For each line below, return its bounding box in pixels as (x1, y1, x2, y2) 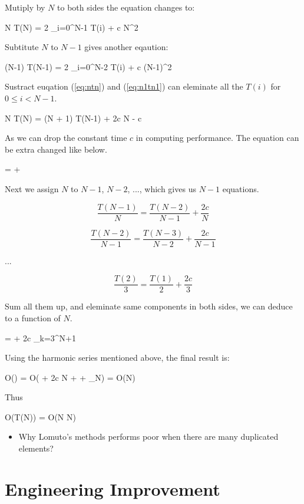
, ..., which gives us (127, 182, 196, 195)
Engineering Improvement (5, 476, 220, 500)
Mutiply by (5, 1, 45, 13)
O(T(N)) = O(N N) (5, 410, 76, 423)
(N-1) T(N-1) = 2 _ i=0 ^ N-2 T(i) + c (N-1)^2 (5, 60, 172, 73)
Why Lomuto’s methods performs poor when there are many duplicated (18, 430, 279, 443)
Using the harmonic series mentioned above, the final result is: (5, 351, 230, 364)
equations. (222, 182, 259, 195)
